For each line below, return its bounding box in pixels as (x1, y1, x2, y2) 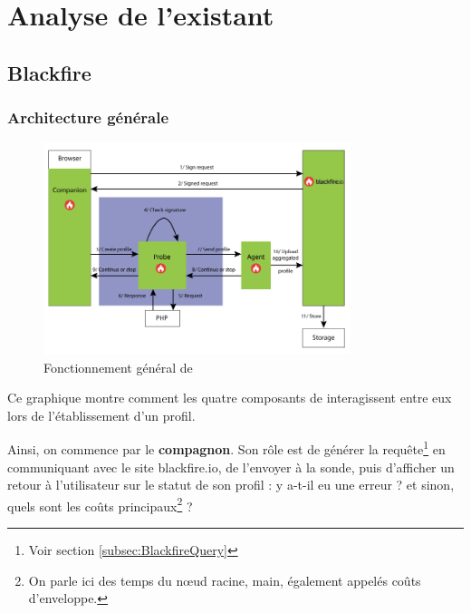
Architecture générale (7, 106, 169, 129)
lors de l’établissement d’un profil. (7, 405, 196, 424)
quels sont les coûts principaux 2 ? (7, 493, 193, 515)
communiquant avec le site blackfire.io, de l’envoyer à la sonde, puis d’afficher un (7, 457, 455, 476)
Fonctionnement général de (43, 357, 193, 376)
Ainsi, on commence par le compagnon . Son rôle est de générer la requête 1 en (7, 437, 446, 459)
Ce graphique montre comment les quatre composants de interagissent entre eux (7, 388, 452, 407)
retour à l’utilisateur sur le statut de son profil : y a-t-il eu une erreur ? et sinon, (7, 475, 455, 494)
